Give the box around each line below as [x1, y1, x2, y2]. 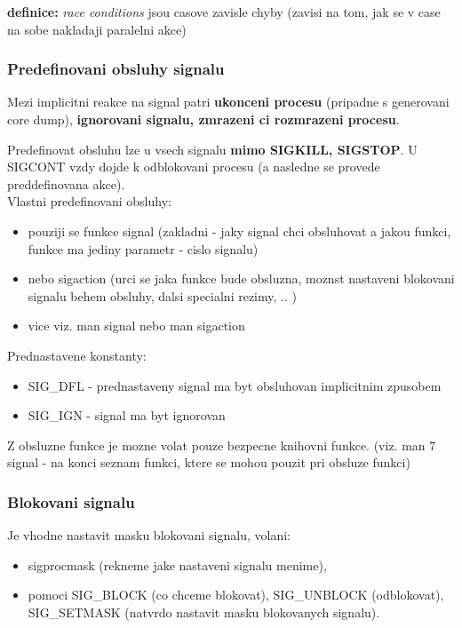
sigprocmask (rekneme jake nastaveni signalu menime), [28, 555, 327, 574]
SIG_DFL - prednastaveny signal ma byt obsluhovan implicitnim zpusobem [28, 376, 442, 394]
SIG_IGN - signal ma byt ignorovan [28, 406, 226, 425]
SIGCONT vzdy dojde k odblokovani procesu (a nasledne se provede [7, 157, 380, 176]
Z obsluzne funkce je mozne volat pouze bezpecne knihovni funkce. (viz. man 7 [7, 435, 436, 454]
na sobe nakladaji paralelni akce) [7, 20, 187, 38]
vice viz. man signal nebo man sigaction [28, 316, 245, 335]
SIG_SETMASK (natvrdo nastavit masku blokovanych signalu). [28, 602, 380, 621]
